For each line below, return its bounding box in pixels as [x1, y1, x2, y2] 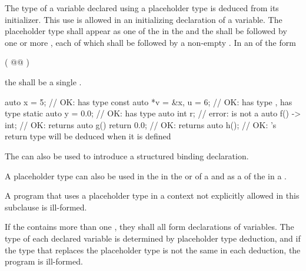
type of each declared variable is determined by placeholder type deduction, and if [5, 232, 301, 244]
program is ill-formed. [5, 255, 83, 267]
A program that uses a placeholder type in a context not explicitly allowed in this [5, 189, 300, 202]
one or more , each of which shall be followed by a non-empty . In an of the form [5, 36, 296, 48]
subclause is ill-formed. [5, 200, 87, 213]
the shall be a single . [5, 75, 82, 88]
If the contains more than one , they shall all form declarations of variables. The [5, 220, 294, 233]
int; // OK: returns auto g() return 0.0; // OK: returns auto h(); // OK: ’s [5, 118, 277, 131]
